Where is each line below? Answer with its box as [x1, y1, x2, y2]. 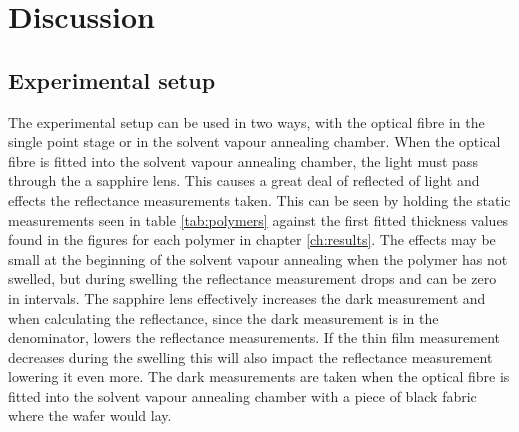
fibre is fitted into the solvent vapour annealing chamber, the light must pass [8, 150, 478, 171]
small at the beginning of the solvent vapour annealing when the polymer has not [8, 248, 508, 269]
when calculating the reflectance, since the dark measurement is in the [8, 307, 439, 328]
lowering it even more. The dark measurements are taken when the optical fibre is [8, 366, 510, 387]
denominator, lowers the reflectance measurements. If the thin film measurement [8, 327, 501, 348]
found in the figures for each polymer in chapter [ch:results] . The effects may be [8, 229, 496, 250]
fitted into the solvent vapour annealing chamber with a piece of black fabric [8, 385, 477, 406]
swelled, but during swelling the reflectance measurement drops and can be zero [8, 268, 497, 289]
